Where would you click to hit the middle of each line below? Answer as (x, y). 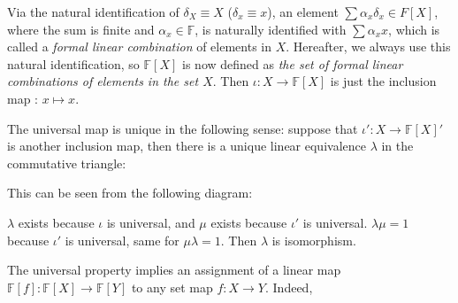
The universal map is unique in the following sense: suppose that (183, 128)
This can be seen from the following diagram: (130, 193)
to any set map (172, 287)
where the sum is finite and (81, 29)
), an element (303, 12)
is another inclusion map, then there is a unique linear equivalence (187, 146)
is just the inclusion (383, 81)
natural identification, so (73, 63)
